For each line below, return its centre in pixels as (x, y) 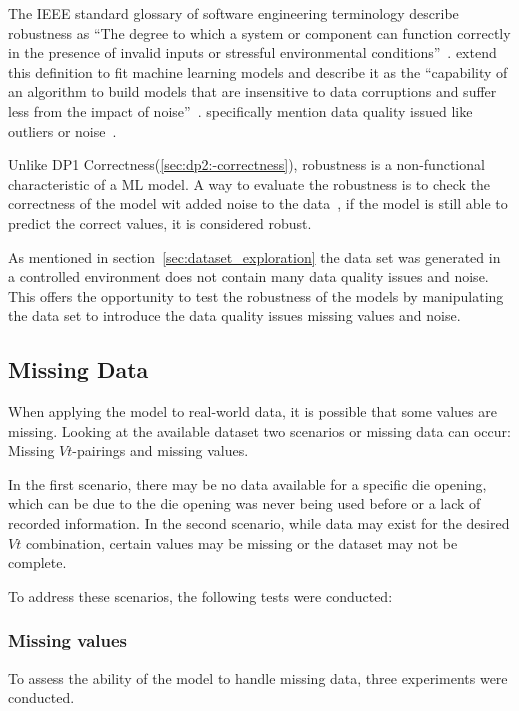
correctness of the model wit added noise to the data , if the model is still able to (258, 203)
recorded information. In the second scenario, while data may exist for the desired (259, 523)
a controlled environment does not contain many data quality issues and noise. (248, 276)
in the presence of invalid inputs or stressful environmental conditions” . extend (252, 52)
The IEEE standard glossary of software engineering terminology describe (233, 13)
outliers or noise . (62, 130)
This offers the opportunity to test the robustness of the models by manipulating (256, 295)
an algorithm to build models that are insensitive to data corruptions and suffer (252, 91)
